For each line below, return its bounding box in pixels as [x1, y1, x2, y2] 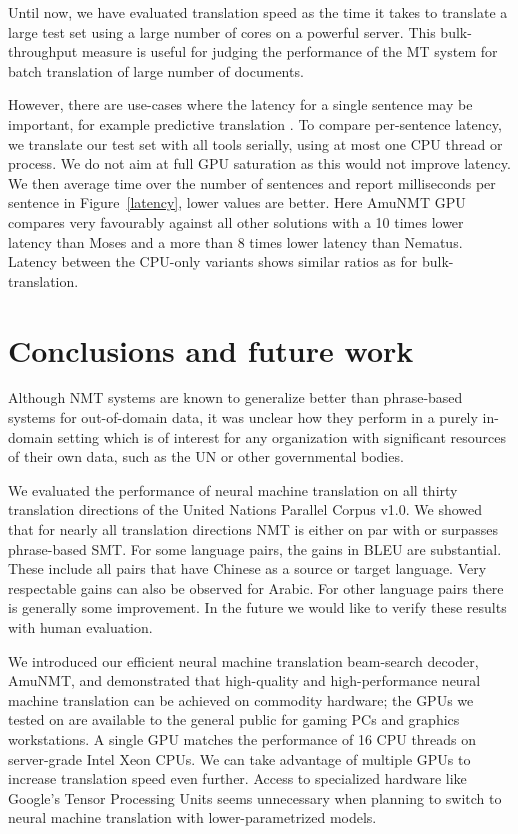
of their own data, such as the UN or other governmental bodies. [8, 446, 404, 467]
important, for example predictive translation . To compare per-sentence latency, [8, 113, 502, 134]
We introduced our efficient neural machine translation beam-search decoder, [8, 650, 479, 671]
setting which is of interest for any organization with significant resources [57, 426, 507, 447]
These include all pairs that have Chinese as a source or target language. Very [8, 558, 487, 579]
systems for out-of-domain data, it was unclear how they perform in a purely [8, 407, 478, 428]
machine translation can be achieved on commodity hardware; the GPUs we [8, 689, 474, 710]
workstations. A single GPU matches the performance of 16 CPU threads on [8, 728, 477, 749]
